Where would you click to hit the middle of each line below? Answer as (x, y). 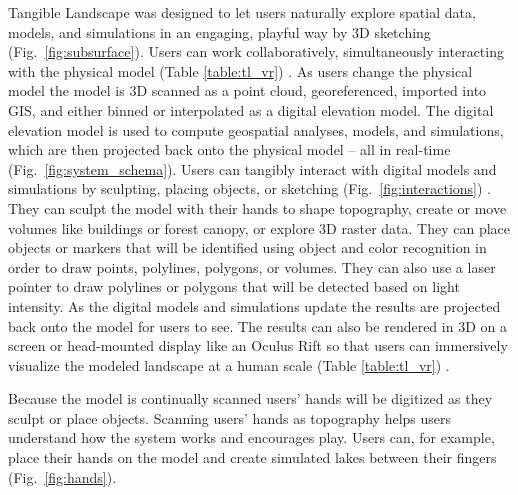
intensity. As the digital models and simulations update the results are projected (254, 305)
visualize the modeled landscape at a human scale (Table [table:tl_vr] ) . (229, 364)
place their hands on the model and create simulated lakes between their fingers (252, 457)
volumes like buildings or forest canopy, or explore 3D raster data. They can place (259, 227)
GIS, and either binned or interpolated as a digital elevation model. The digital (251, 109)
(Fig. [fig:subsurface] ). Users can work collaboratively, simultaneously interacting (256, 51)
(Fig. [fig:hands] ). (62, 476)
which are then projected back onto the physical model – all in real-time (229, 149)
